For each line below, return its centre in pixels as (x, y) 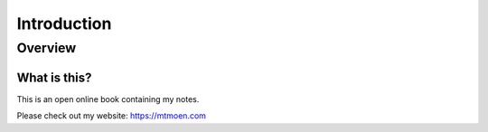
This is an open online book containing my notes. (108, 99)
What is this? (54, 77)
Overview (47, 48)
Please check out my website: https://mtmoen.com (112, 116)
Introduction (64, 24)
